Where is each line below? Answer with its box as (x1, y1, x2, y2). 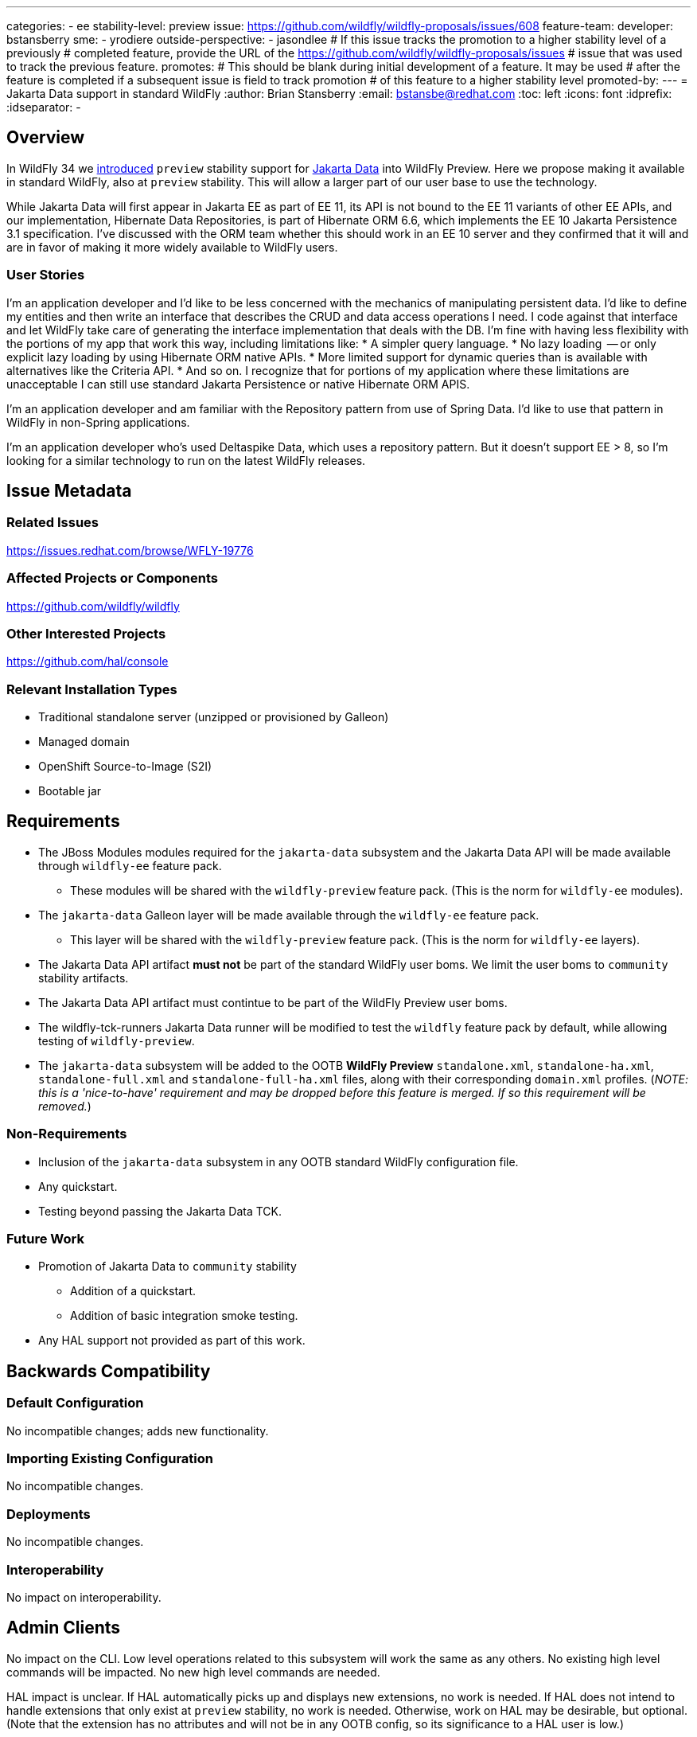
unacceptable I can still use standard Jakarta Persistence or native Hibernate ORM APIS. (6, 377, 470, 391)
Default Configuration (6, 1395, 144, 1411)
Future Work (6, 1231, 84, 1247)
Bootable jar (38, 784, 102, 798)
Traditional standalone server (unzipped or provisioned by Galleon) (38, 710, 389, 724)
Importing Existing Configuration (6, 1450, 214, 1466)
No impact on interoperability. (6, 1590, 162, 1604)
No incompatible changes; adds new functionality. (6, 1423, 269, 1438)
